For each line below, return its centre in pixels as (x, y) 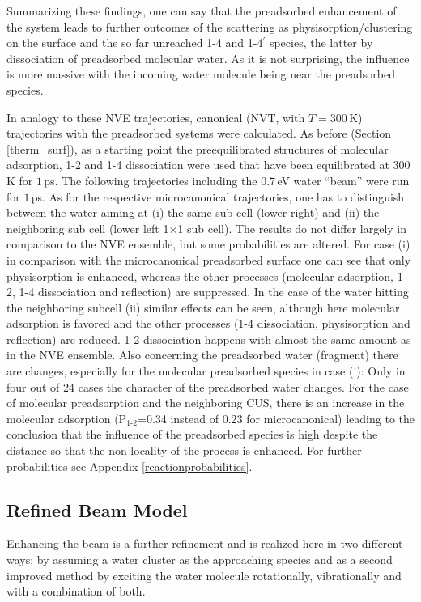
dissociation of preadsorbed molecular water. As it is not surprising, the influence (208, 58)
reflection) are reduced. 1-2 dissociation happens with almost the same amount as (209, 339)
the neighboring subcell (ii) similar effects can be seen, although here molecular (203, 307)
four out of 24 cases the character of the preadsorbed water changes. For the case (208, 386)
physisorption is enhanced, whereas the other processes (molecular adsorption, (200, 276)
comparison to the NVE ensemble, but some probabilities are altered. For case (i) (208, 244)
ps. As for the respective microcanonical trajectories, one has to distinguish (218, 196)
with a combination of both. (76, 591)
